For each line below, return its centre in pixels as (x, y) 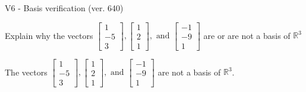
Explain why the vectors (49, 35)
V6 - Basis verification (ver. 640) (64, 8)
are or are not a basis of (247, 35)
